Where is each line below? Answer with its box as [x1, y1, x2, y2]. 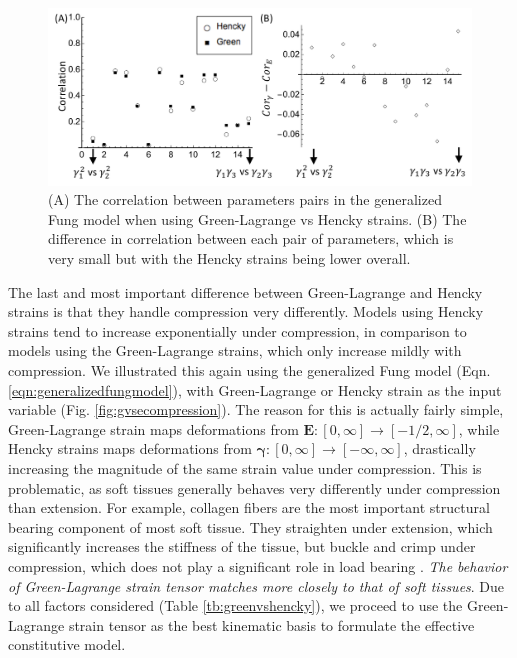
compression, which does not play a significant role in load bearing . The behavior [8, 555, 508, 576]
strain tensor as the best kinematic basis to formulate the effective [68, 614, 475, 635]
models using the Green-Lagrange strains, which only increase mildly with [8, 340, 462, 361]
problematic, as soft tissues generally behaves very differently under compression [8, 477, 501, 498]
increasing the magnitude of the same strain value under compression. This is [8, 457, 482, 478]
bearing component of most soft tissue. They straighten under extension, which [8, 516, 493, 537]
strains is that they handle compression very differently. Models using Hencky [8, 301, 484, 322]
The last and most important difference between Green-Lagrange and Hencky [8, 281, 483, 302]
